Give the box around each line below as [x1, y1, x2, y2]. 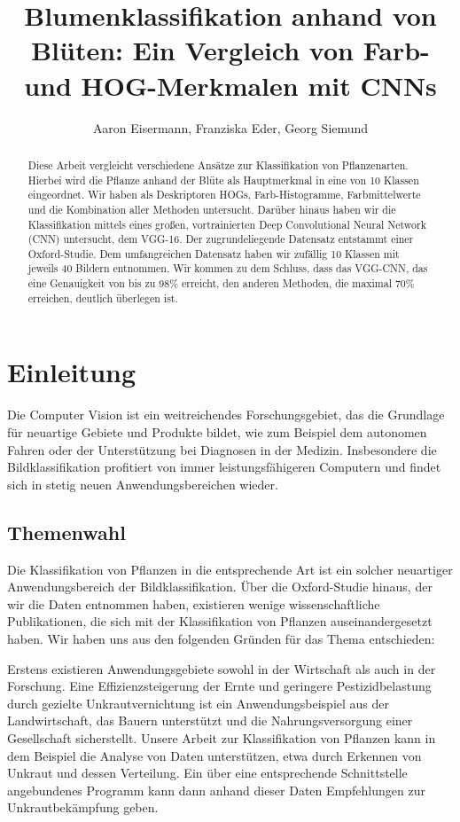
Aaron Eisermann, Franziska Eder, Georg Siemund [92, 118, 369, 137]
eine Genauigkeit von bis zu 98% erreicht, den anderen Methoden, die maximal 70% [27, 276, 415, 291]
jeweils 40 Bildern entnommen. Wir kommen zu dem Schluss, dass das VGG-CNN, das [27, 261, 428, 276]
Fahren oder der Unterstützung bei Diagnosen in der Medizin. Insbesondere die [7, 440, 437, 458]
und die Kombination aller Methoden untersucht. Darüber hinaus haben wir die [27, 201, 396, 216]
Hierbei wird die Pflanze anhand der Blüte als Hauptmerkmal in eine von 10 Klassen [27, 172, 419, 187]
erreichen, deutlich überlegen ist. [27, 290, 178, 305]
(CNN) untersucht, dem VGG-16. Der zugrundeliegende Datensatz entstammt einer [27, 231, 414, 247]
